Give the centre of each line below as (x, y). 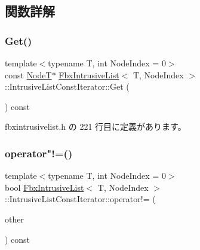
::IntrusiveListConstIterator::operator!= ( (80, 199)
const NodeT (28, 74)
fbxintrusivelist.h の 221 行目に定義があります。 (96, 126)
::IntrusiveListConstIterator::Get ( (67, 86)
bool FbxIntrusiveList (44, 187)
